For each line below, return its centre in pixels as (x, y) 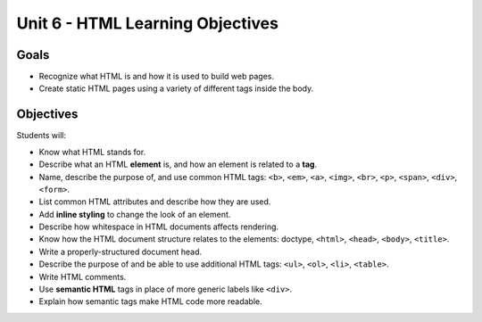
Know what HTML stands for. (92, 152)
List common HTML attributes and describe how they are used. (155, 202)
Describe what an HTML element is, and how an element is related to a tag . (178, 164)
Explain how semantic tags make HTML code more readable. (150, 301)
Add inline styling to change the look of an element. (135, 214)
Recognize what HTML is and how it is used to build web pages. (156, 77)
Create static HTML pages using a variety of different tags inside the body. (176, 88)
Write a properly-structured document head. (120, 252)
